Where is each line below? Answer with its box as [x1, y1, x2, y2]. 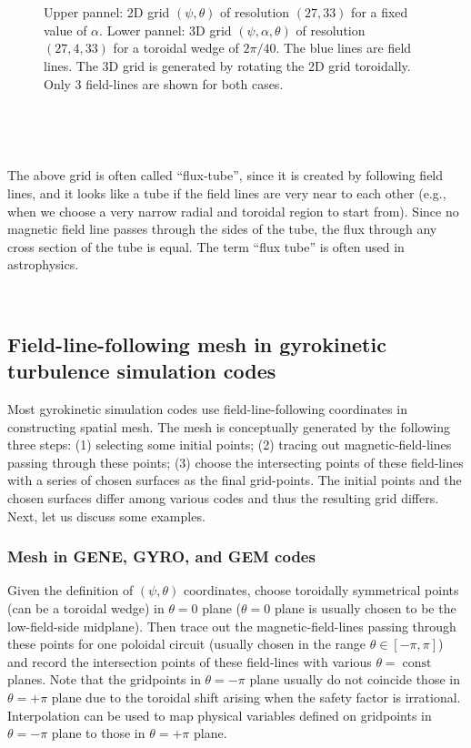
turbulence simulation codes [7, 357, 276, 385]
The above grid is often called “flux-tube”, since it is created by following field [7, 166, 444, 185]
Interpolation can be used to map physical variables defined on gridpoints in [7, 705, 432, 724]
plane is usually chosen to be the [274, 599, 456, 618]
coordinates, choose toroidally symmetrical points [183, 581, 459, 600]
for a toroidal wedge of [113, 38, 239, 57]
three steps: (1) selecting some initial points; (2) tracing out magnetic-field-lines [7, 435, 452, 454]
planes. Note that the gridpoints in [7, 670, 201, 689]
